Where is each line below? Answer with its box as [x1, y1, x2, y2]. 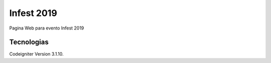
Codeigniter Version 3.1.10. [9, 51, 64, 57]
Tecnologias [9, 38, 49, 46]
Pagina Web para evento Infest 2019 [9, 25, 84, 31]
